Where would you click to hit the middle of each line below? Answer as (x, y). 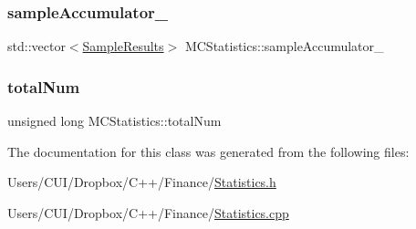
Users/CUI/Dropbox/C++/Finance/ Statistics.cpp (148, 212)
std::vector (36, 46)
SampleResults (123, 46)
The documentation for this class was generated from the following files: (208, 151)
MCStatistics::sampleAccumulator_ (284, 46)
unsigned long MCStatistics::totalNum (114, 121)
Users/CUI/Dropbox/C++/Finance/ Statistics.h (142, 182)
